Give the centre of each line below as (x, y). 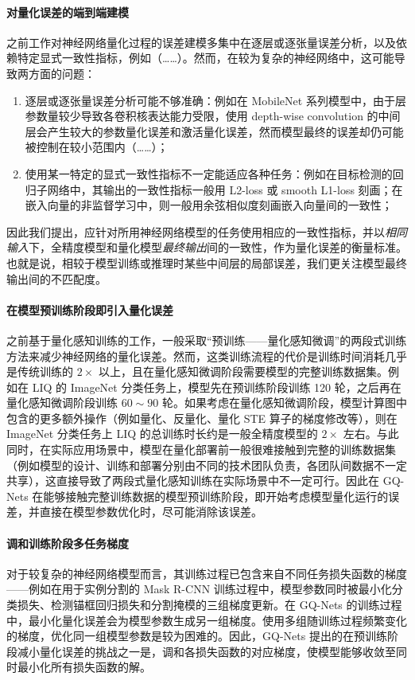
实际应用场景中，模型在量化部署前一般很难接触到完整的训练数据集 (223, 449)
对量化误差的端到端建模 (68, 12)
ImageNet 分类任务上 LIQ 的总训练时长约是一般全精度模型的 (162, 434)
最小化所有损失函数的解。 (84, 667)
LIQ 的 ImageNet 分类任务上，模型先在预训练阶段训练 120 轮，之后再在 (217, 387)
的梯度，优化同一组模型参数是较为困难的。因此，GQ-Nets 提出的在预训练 (197, 636)
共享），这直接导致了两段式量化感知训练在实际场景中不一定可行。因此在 (193, 481)
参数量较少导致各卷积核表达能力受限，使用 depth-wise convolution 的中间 (213, 116)
